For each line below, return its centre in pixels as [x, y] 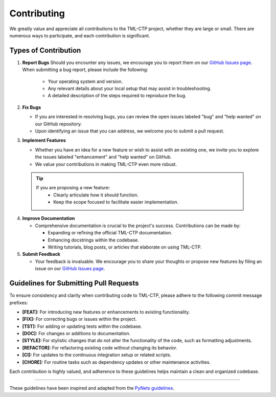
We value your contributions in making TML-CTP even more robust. [106, 164]
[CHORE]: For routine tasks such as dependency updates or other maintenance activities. [117, 362]
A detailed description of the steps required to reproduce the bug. [117, 96]
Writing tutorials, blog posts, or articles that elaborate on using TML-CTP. [125, 247]
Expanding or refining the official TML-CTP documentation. [110, 233]
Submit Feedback [41, 254]
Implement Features [44, 140]
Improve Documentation [49, 218]
